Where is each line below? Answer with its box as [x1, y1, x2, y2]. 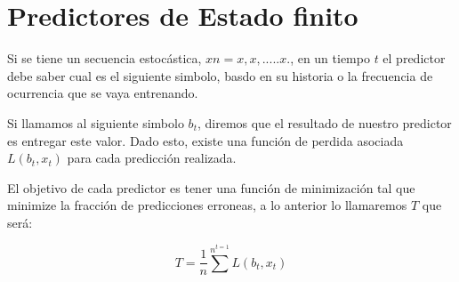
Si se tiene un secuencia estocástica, [7, 49, 202, 68]
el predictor [382, 49, 446, 68]
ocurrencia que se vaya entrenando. [7, 84, 198, 102]
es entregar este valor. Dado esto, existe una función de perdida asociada [7, 131, 404, 149]
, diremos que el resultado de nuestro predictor [197, 113, 452, 132]
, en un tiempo [290, 49, 370, 68]
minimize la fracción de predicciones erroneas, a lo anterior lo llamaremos [7, 196, 407, 214]
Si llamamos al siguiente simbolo [7, 113, 184, 132]
